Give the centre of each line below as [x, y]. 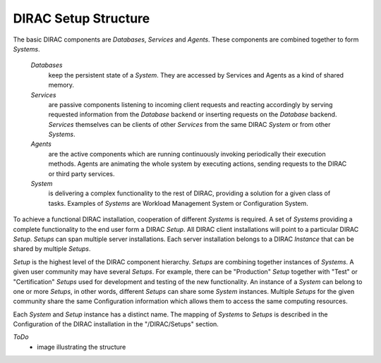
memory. [61, 85]
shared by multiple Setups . [52, 249]
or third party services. [82, 173]
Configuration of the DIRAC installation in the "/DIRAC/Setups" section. [116, 324]
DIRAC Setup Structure [81, 18]
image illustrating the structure [81, 347]
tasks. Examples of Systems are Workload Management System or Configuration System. [178, 203]
